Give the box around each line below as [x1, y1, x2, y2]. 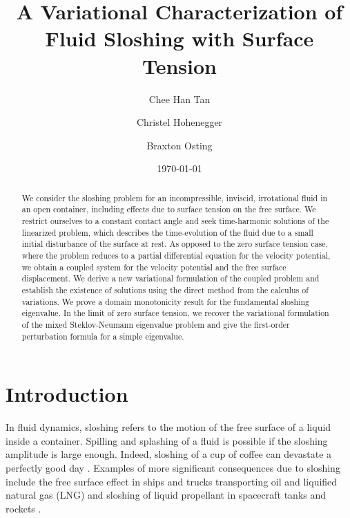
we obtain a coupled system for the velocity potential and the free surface [21, 261, 286, 272]
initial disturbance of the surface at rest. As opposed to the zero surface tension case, [21, 238, 328, 250]
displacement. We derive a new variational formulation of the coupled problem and [21, 272, 320, 284]
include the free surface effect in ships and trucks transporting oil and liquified [6, 474, 338, 488]
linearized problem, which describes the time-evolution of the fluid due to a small [21, 226, 313, 238]
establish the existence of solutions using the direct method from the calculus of [21, 284, 309, 295]
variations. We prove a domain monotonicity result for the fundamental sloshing [21, 295, 310, 307]
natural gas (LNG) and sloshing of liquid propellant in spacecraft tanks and [6, 488, 327, 502]
